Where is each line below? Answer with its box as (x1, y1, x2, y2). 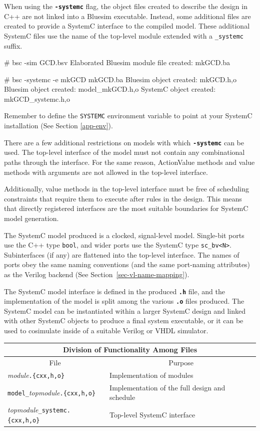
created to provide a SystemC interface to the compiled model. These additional (4, 21, 250, 31)
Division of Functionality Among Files (62, 344, 197, 355)
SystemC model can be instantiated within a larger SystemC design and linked (4, 305, 245, 316)
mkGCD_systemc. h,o (4, 93, 70, 104)
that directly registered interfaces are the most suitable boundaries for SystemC (4, 203, 248, 213)
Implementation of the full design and (109, 382, 225, 392)
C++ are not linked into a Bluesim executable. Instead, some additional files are (4, 11, 251, 21)
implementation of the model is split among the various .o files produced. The (4, 296, 244, 306)
